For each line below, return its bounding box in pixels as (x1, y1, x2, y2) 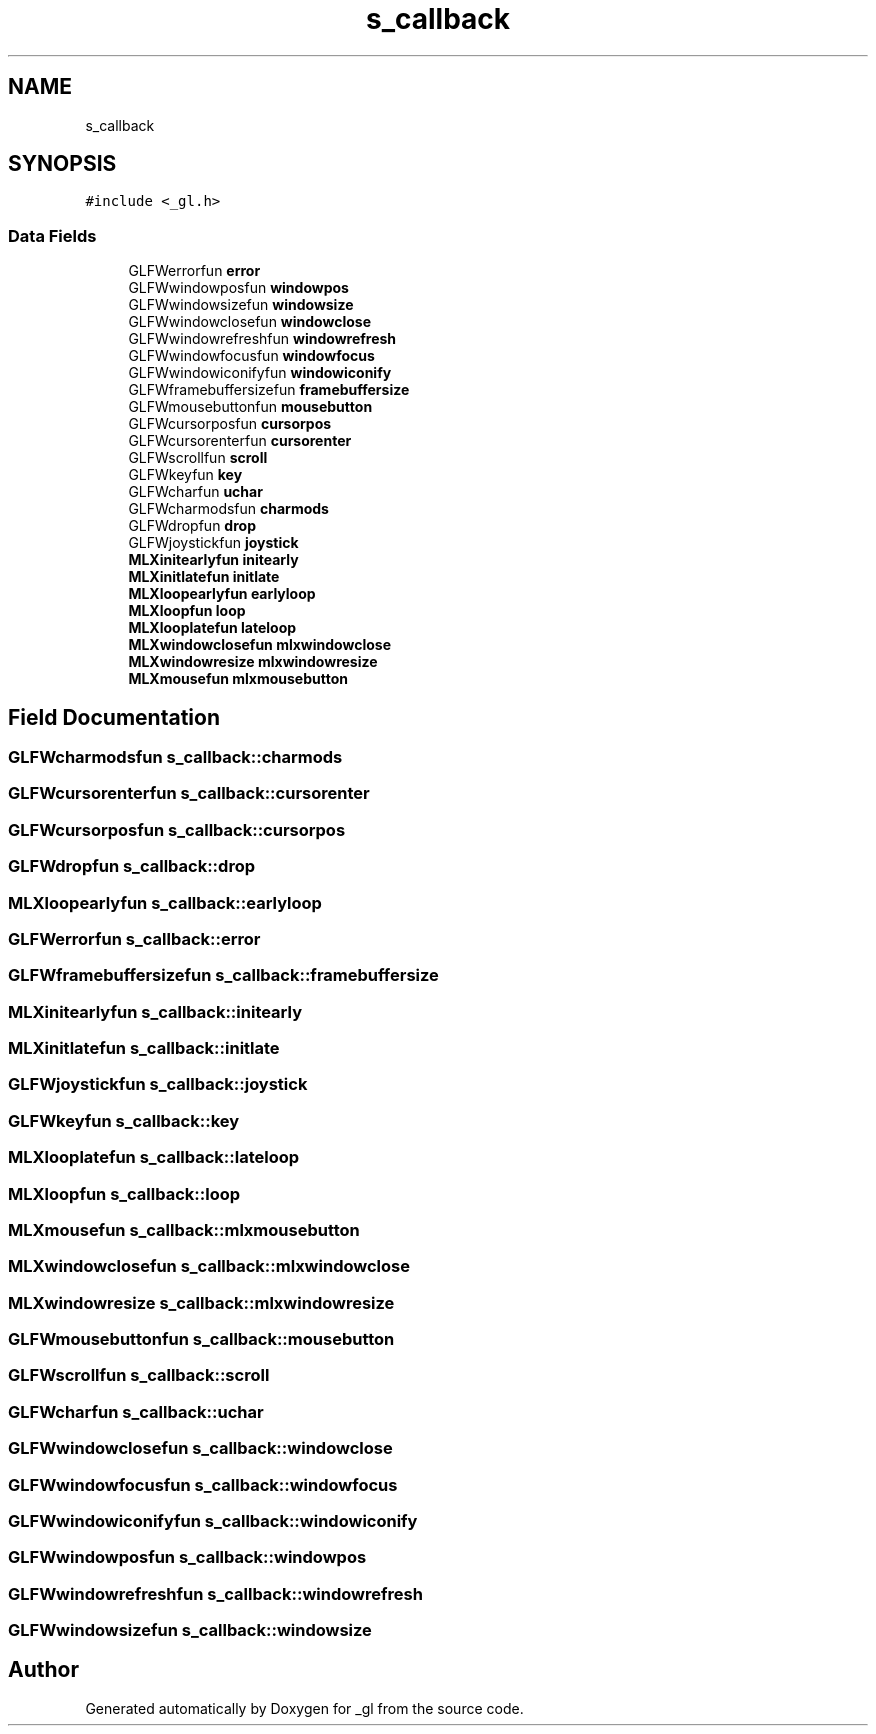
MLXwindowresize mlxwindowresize (128, 653, 378, 671)
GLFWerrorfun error (128, 262, 261, 280)
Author (8, 1657, 79, 1683)
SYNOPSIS (8, 151, 117, 177)
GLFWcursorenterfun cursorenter (128, 432, 352, 450)
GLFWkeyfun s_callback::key (8, 1110, 240, 1131)
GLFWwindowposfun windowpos (128, 279, 349, 297)
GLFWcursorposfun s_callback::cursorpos (8, 819, 346, 840)
